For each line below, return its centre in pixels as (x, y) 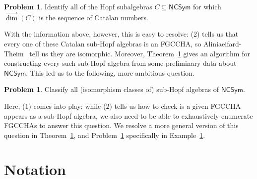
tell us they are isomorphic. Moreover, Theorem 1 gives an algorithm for (140, 53)
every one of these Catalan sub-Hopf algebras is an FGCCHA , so (103, 44)
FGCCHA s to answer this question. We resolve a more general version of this (121, 125)
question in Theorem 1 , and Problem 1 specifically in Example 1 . (105, 135)
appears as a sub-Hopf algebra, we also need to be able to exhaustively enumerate (128, 115)
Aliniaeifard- (223, 44)
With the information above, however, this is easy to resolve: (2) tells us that (121, 34)
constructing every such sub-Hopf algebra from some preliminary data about (120, 63)
